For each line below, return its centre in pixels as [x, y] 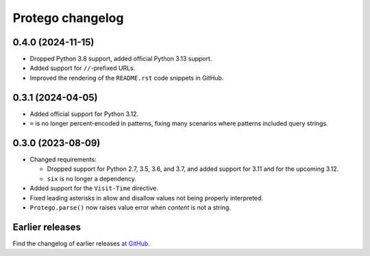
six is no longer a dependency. [92, 178]
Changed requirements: [63, 160]
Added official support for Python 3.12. [84, 114]
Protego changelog [68, 18]
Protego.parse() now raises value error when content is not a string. [130, 207]
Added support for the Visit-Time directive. [94, 188]
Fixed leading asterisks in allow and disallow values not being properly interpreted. [147, 198]
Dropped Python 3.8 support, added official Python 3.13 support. [121, 59]
